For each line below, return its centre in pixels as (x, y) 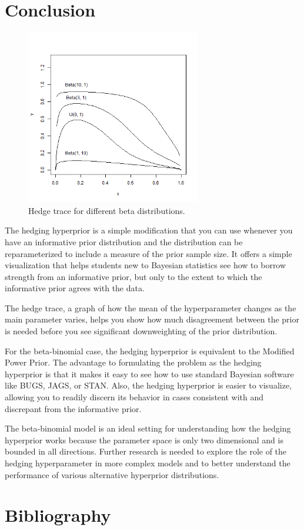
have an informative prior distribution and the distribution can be (124, 241)
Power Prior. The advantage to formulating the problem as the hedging (133, 362)
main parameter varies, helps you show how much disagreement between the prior (152, 319)
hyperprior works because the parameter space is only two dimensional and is (144, 440)
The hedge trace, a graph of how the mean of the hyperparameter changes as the (151, 307)
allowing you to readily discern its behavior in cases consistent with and (134, 397)
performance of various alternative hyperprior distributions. (112, 474)
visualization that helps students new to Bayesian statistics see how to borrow (146, 265)
